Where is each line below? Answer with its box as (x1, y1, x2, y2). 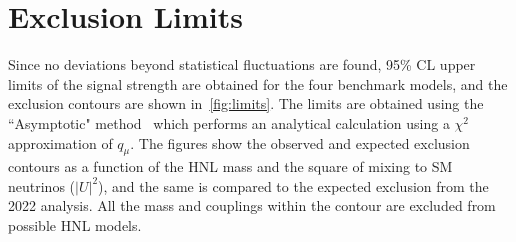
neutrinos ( (8, 175, 76, 196)
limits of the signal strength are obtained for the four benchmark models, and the (8, 73, 508, 94)
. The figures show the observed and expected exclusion (130, 132, 470, 153)
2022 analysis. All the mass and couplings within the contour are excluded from (8, 195, 496, 216)
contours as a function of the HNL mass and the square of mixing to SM (8, 156, 453, 177)
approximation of (8, 132, 113, 153)
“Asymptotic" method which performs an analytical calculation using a (8, 112, 450, 133)
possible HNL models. (8, 215, 142, 236)
